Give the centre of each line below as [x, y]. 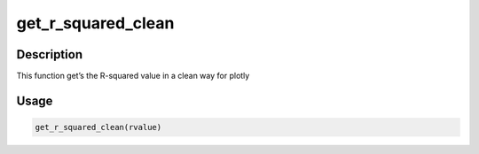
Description [50, 54]
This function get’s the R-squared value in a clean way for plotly [133, 76]
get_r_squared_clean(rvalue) [98, 127]
